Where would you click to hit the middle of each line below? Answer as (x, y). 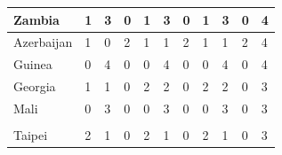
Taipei (31, 134)
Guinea (33, 64)
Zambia (36, 19)
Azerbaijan (43, 42)
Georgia (35, 86)
